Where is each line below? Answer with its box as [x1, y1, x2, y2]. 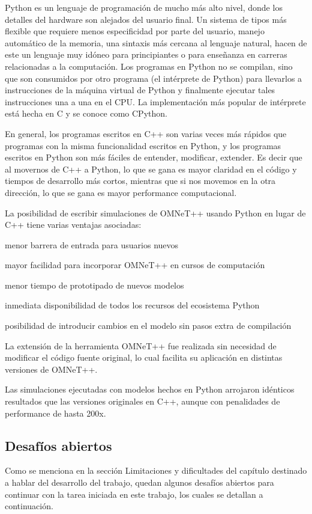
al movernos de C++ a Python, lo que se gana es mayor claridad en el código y [5, 162, 297, 175]
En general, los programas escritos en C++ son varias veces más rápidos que [5, 127, 287, 139]
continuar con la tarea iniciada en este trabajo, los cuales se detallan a [5, 488, 263, 500]
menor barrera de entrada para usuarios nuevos [5, 238, 179, 251]
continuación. [5, 500, 53, 512]
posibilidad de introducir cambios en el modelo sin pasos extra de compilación [5, 319, 292, 332]
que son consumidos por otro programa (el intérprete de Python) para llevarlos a [5, 72, 302, 84]
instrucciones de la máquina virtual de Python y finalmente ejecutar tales [5, 84, 275, 96]
